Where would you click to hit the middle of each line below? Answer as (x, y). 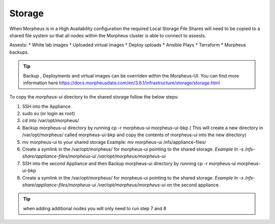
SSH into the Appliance (46, 106)
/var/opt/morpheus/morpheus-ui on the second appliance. (158, 185)
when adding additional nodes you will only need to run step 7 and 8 (95, 208)
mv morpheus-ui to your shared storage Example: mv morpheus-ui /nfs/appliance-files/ (114, 142)
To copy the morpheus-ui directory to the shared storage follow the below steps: (94, 97)
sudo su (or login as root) (49, 114)
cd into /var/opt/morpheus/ (50, 120)
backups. (19, 52)
